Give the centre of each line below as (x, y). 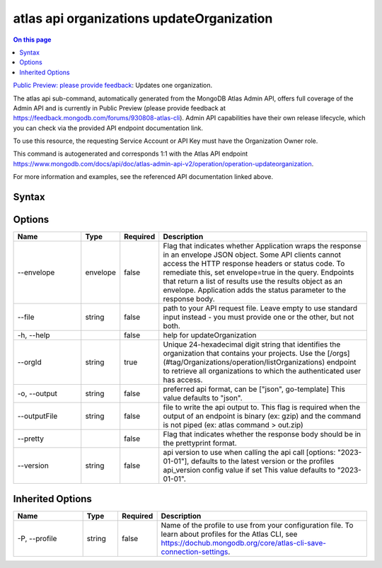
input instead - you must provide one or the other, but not (259, 317)
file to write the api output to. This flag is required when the (262, 407)
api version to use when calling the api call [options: (249, 453)
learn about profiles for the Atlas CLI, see (229, 534)
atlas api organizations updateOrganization (143, 18)
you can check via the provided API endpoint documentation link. (108, 128)
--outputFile (37, 416)
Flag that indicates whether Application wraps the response (262, 246)
